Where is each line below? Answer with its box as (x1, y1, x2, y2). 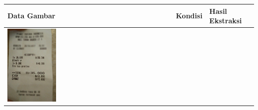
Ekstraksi (209, 15, 242, 26)
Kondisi (176, 10, 202, 21)
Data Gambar (7, 10, 56, 21)
